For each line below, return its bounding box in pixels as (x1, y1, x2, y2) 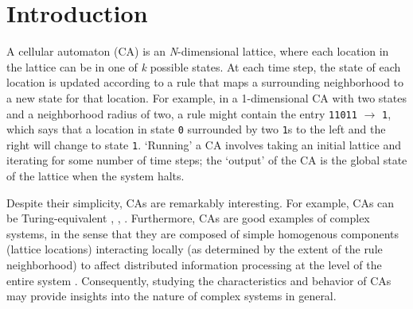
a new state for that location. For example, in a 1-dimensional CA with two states (6, 89, 407, 106)
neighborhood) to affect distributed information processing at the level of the (6, 257, 382, 273)
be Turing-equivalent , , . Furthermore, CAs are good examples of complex (6, 210, 370, 226)
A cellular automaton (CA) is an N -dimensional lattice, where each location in (6, 43, 389, 60)
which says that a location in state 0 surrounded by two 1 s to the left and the (6, 121, 386, 137)
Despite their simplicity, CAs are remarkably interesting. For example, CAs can (6, 194, 395, 211)
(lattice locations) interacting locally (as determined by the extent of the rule (6, 241, 383, 257)
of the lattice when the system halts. (6, 168, 185, 184)
